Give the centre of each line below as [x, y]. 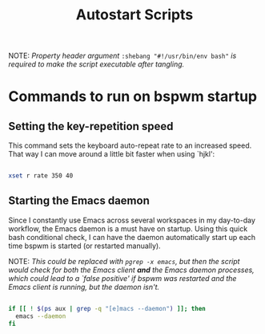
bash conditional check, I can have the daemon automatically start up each [132, 237]
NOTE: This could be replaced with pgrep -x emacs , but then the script [124, 261]
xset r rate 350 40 [41, 176]
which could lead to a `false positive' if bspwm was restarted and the [122, 278]
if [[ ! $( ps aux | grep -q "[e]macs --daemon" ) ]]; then [107, 308]
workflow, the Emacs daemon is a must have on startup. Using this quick [128, 228]
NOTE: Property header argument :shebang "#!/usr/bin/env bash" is [122, 56]
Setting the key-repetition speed [91, 126]
